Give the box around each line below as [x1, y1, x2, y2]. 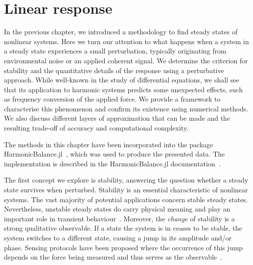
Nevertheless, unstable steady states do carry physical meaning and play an [4, 204, 230, 214]
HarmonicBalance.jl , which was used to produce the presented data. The [4, 149, 225, 159]
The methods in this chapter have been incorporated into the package [4, 139, 213, 149]
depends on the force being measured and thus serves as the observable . [4, 252, 222, 262]
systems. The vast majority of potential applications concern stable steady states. [4, 194, 248, 204]
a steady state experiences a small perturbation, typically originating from [4, 46, 227, 56]
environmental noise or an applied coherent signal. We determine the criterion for [4, 55, 248, 65]
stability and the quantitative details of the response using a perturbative [4, 65, 224, 75]
